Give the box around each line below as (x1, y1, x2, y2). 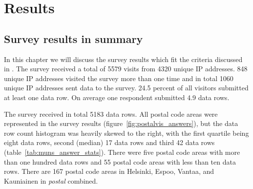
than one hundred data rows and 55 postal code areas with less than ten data (4, 156, 236, 167)
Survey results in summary (4, 31, 143, 46)
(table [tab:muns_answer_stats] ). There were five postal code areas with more (4, 147, 240, 157)
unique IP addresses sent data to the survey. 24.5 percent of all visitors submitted (4, 83, 249, 93)
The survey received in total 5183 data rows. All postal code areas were (4, 108, 218, 119)
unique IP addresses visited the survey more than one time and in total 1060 (4, 73, 233, 83)
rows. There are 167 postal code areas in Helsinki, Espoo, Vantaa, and (4, 166, 214, 176)
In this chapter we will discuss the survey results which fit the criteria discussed (4, 54, 243, 64)
